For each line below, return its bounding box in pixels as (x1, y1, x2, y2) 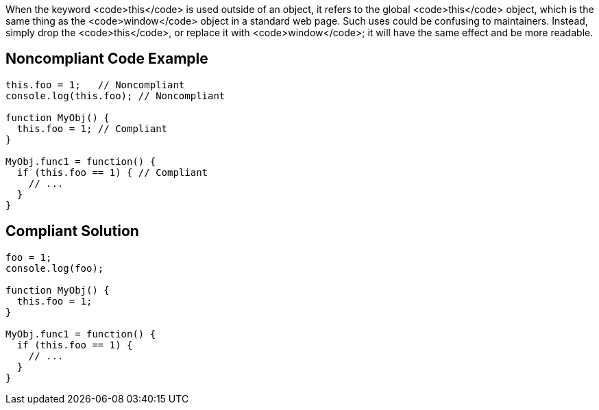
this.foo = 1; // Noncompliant (5, 79, 185, 90)
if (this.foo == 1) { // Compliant (16, 166, 208, 178)
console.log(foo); (5, 262, 104, 274)
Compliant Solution (5, 222, 139, 240)
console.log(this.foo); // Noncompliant (5, 90, 225, 101)
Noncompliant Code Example (5, 50, 208, 68)
